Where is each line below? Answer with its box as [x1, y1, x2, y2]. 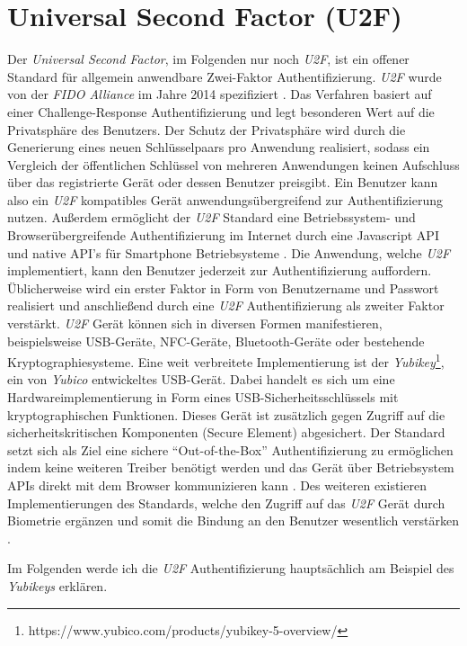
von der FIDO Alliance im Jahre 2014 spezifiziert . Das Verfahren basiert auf [7, 85, 432, 103]
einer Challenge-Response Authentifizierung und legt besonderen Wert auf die [7, 102, 435, 121]
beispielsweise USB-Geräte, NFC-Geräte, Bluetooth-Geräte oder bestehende [7, 331, 425, 350]
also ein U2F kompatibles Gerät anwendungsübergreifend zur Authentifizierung [7, 190, 443, 209]
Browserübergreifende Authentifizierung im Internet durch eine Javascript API [7, 226, 439, 245]
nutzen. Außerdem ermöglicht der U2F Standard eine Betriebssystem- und [7, 208, 416, 227]
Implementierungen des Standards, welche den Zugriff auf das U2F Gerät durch [7, 493, 445, 512]
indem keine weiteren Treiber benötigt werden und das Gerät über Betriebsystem [7, 458, 454, 477]
